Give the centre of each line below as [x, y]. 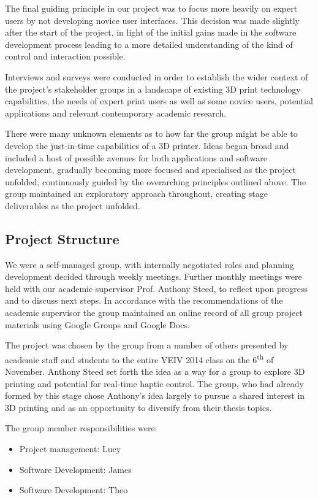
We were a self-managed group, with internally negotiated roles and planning [150, 264]
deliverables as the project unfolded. [73, 205]
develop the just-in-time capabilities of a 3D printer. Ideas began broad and [147, 145]
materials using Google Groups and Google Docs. [97, 324]
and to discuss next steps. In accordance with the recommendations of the [144, 300]
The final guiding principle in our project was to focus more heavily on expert [151, 8]
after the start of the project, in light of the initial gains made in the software [151, 32]
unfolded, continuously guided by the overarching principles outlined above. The [156, 181]
